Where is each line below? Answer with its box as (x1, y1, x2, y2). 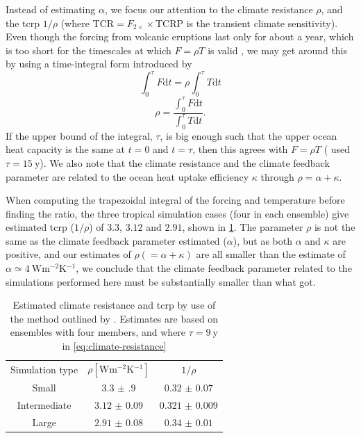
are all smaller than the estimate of (196, 247, 346, 261)
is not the (314, 220, 355, 234)
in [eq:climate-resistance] (62, 339, 167, 353)
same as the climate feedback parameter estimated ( (6, 233, 227, 248)
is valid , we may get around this (208, 42, 348, 57)
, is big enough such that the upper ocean (160, 128, 337, 143)
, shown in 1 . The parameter (182, 220, 303, 234)
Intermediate (17, 397, 72, 412)
